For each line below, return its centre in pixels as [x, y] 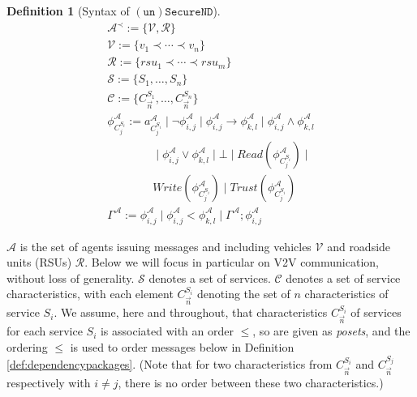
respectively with [49, 383]
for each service [45, 331]
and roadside [359, 246]
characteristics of [346, 294]
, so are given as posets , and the [331, 331]
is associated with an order [167, 331]
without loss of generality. [71, 277]
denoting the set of [244, 294]
